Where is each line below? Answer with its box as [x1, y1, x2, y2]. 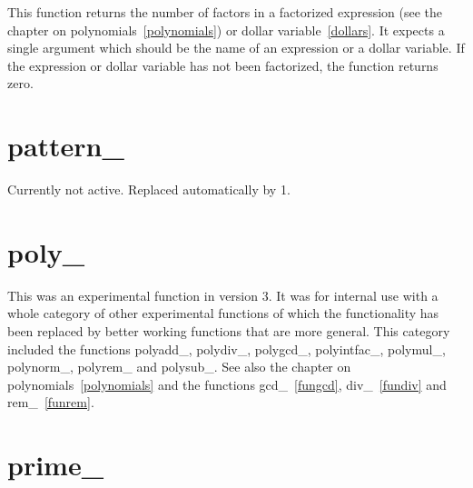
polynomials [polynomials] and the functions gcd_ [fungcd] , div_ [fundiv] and [7, 374, 447, 393]
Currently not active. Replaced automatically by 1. [7, 180, 291, 199]
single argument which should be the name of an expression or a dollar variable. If [7, 38, 465, 57]
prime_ [7, 446, 104, 483]
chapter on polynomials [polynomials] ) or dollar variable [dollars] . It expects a [7, 20, 445, 39]
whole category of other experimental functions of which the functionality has [7, 304, 439, 323]
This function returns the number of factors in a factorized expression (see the [7, 3, 443, 21]
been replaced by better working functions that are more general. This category [7, 322, 450, 340]
